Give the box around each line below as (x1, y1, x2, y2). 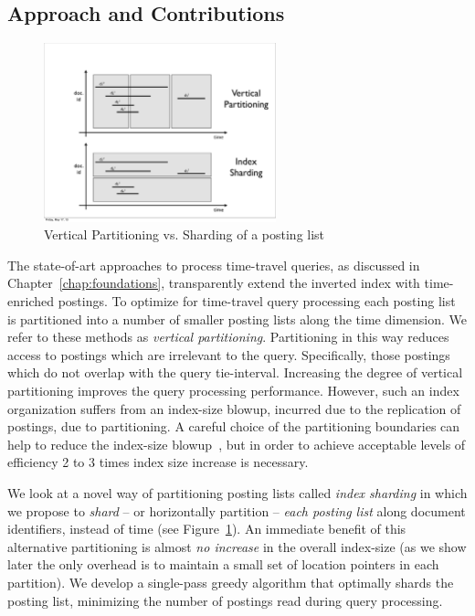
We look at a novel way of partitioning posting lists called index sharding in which (7, 483, 468, 503)
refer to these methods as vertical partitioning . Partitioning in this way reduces (7, 327, 449, 346)
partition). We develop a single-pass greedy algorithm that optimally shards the (7, 572, 454, 591)
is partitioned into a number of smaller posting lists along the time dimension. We (7, 309, 468, 328)
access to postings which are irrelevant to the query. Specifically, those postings (7, 345, 450, 364)
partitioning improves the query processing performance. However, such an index (7, 381, 459, 400)
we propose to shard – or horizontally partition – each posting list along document (7, 501, 466, 520)
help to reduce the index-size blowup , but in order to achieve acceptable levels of (7, 434, 466, 453)
